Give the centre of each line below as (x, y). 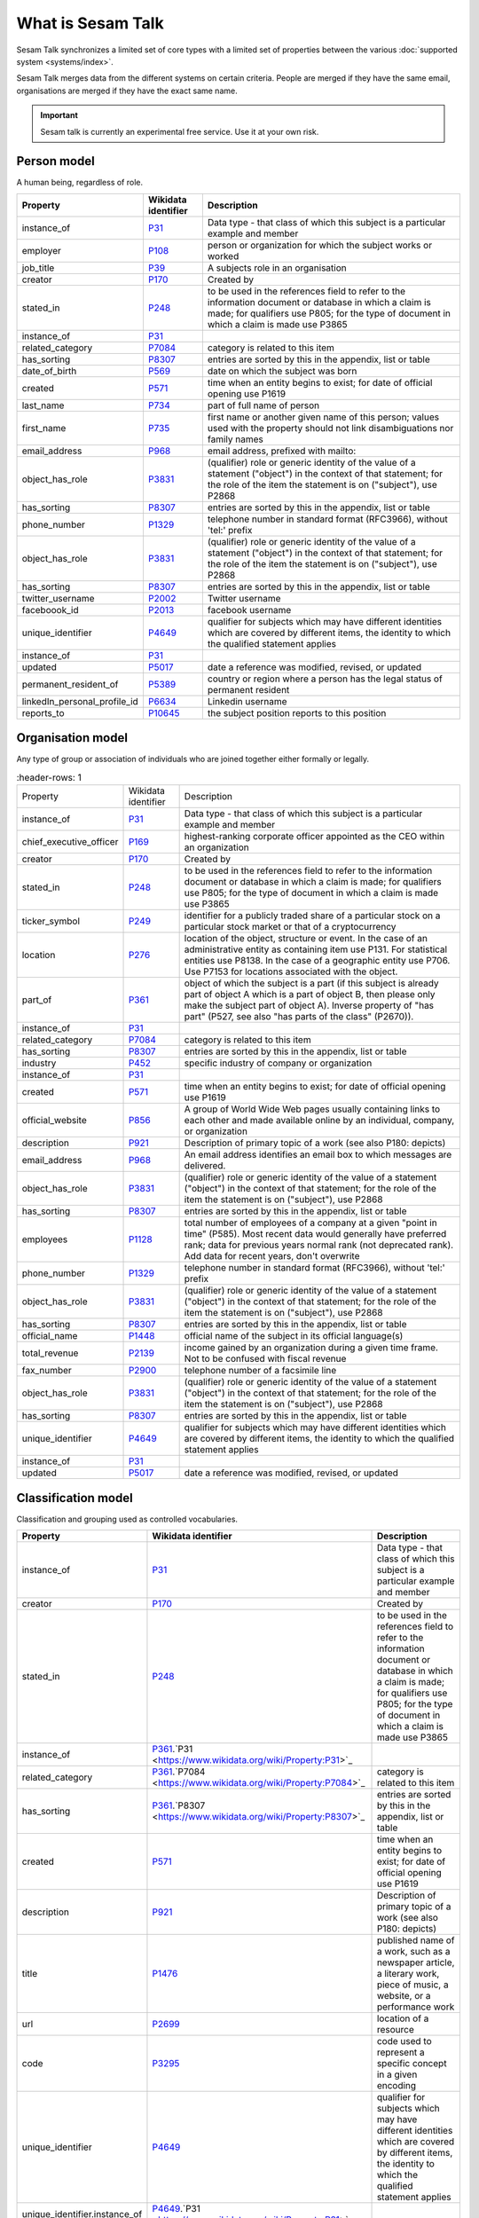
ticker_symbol (51, 921)
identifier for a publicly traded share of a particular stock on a (312, 916)
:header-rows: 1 (49, 777)
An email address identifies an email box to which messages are (318, 1155)
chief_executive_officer (70, 842)
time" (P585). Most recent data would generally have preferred (315, 1234)
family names (235, 439)
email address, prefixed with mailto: (282, 451)
